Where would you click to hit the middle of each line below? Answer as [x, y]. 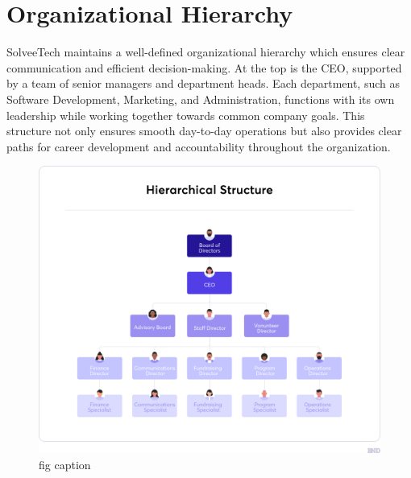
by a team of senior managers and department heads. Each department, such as [203, 83]
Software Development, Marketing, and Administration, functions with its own [201, 99]
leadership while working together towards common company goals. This [186, 115]
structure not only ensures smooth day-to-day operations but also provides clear [204, 131]
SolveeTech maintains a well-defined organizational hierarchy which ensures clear [206, 52]
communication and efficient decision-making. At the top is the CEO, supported [204, 67]
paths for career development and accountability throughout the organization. [199, 146]
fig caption [65, 464]
